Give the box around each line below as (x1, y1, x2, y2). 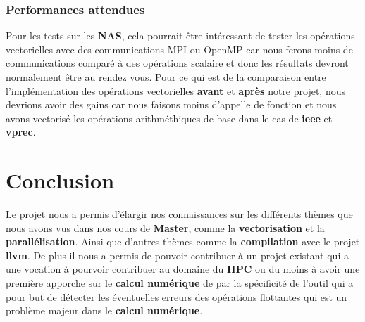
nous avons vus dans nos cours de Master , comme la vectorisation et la (6, 220, 325, 235)
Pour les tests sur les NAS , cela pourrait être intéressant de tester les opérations (6, 28, 355, 43)
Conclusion (6, 166, 115, 195)
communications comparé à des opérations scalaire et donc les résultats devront (6, 56, 349, 70)
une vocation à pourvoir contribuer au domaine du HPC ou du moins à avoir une (6, 262, 360, 276)
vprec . (6, 124, 36, 139)
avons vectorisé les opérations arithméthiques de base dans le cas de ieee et (6, 110, 333, 125)
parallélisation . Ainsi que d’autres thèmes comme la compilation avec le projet (6, 234, 360, 249)
